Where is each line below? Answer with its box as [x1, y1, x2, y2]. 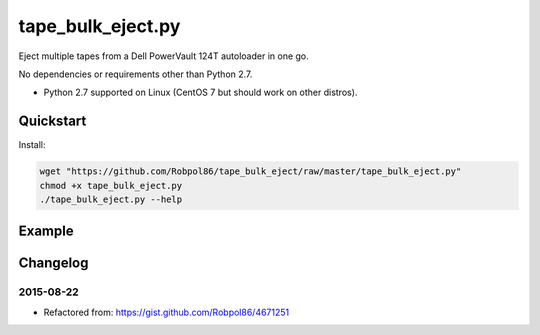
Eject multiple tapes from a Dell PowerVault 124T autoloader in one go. [18, 50, 309, 62]
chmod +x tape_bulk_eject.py [39, 180, 183, 191]
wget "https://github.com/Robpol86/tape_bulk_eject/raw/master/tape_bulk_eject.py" [39, 166, 462, 177]
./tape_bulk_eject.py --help [39, 194, 183, 205]
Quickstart [18, 113, 87, 130]
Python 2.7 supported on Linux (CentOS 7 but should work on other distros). [43, 86, 358, 99]
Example [18, 223, 74, 240]
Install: [18, 139, 46, 151]
